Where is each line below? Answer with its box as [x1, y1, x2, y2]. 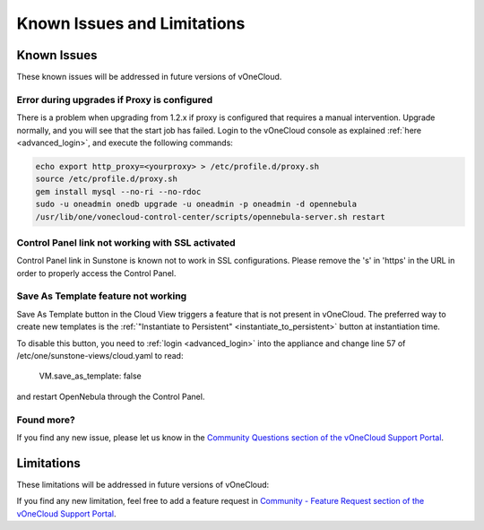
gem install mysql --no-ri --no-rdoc [35, 187, 202, 196]
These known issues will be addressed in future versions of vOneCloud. [16, 72, 282, 83]
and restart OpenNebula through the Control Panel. [16, 391, 205, 402]
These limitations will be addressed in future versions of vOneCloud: [16, 479, 270, 490]
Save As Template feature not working [16, 290, 187, 302]
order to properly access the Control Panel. [16, 267, 177, 278]
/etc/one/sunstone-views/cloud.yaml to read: [16, 350, 184, 361]
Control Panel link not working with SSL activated [16, 236, 237, 248]
